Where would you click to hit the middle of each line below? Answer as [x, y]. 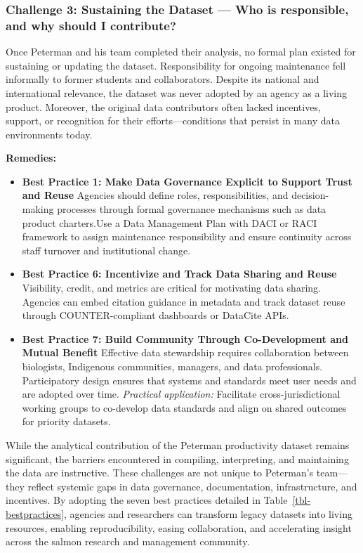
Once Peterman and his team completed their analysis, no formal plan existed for [181, 52]
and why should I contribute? [91, 25]
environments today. [49, 134]
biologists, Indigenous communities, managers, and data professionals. [172, 366]
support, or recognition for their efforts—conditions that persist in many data [173, 121]
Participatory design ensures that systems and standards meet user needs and [189, 380]
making [38, 209]
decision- [310, 195]
